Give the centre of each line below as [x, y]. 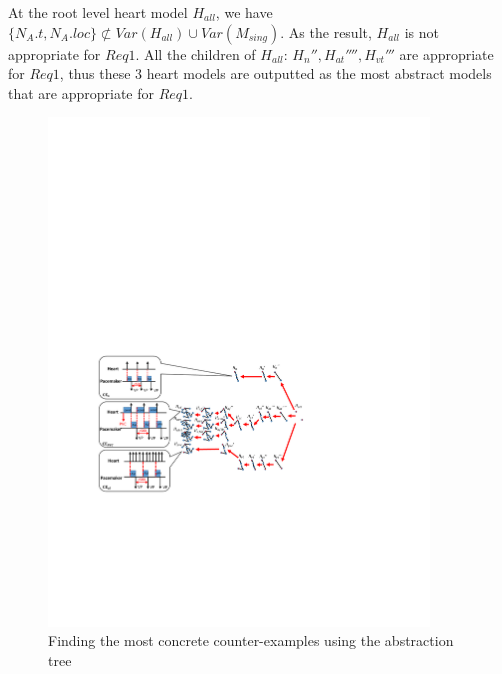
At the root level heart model [98, 12]
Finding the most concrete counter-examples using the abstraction [251, 640]
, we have [244, 12]
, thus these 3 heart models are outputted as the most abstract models [275, 73]
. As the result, [326, 31]
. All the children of [195, 53]
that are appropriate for [81, 92]
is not [421, 31]
